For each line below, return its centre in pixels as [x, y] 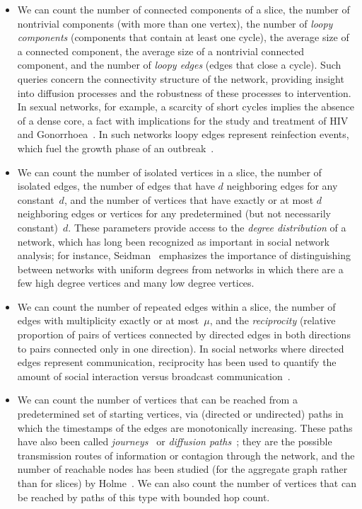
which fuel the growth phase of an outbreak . [116, 148]
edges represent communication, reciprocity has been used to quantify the [177, 362]
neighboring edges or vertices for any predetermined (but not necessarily [174, 213]
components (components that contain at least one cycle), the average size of [183, 37]
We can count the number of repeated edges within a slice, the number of [176, 306]
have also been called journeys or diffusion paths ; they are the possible [175, 441]
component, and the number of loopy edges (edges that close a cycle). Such [179, 65]
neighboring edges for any [282, 186]
